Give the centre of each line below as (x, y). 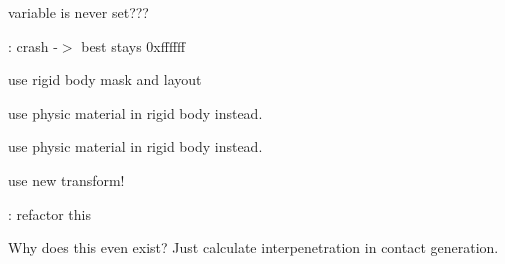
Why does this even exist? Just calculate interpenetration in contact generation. (253, 247)
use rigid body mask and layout (105, 79)
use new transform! (66, 179)
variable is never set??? (78, 12)
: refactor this (49, 213)
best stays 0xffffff (133, 45)
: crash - (33, 45)
